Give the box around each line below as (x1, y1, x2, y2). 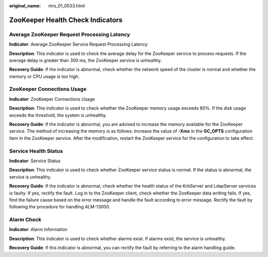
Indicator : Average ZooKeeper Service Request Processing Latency (9, 41, 148, 47)
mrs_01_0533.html (48, 3, 85, 8)
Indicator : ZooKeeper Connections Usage (9, 96, 95, 102)
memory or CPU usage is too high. (9, 73, 80, 79)
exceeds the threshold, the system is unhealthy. (9, 112, 107, 118)
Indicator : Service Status (9, 158, 61, 164)
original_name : (9, 3, 41, 8)
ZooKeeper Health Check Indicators (9, 15, 123, 24)
